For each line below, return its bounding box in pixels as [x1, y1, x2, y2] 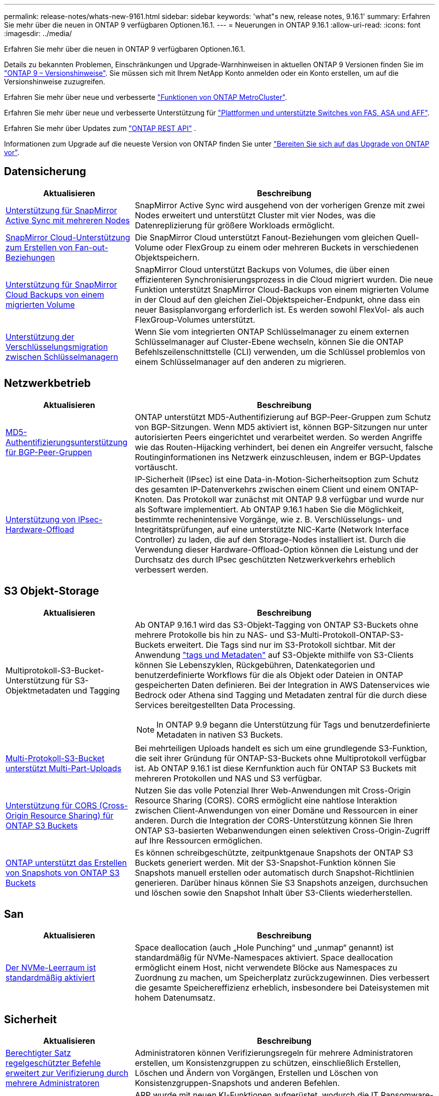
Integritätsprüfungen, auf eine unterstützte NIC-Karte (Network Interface [135, 524, 409, 534]
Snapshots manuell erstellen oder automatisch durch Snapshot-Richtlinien [135, 867, 414, 878]
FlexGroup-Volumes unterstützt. [135, 314, 256, 325]
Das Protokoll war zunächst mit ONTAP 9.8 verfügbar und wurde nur [166, 494, 424, 504]
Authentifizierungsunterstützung [6, 437, 128, 447]
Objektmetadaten [6, 685, 71, 696]
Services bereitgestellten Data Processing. [135, 700, 295, 710]
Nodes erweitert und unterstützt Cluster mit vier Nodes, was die [135, 210, 376, 220]
